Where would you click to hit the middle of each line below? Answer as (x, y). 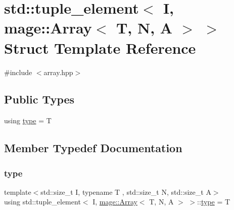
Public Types (39, 99)
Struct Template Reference (100, 47)
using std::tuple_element (42, 202)
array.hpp (58, 72)
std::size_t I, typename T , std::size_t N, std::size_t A (126, 191)
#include (18, 72)
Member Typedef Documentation (93, 148)
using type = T (28, 120)
